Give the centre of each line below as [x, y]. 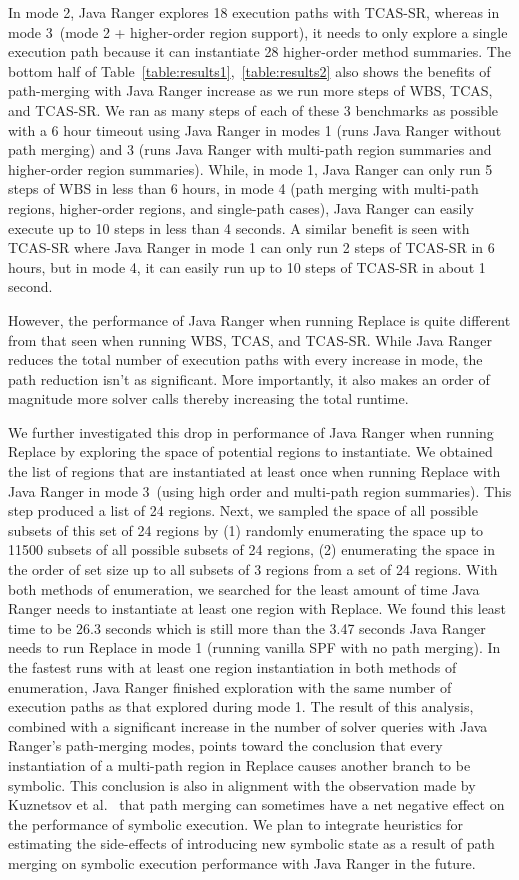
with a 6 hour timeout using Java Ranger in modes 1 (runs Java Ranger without [255, 129]
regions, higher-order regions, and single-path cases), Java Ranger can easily [241, 207]
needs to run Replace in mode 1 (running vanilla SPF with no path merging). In [254, 647]
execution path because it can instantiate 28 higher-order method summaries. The [259, 51]
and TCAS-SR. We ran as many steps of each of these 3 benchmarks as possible [253, 109]
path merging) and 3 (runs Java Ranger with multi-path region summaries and [250, 149]
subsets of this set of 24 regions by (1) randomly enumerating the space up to [246, 529]
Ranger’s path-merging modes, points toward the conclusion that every [225, 745]
